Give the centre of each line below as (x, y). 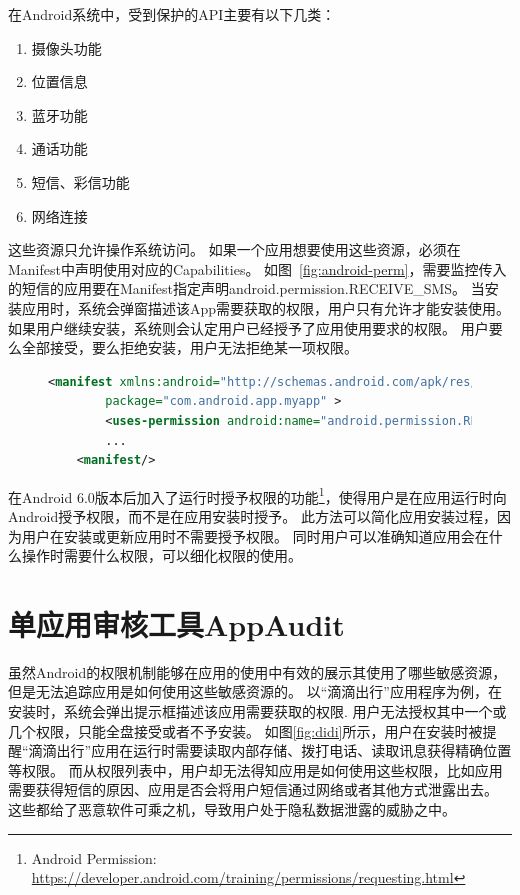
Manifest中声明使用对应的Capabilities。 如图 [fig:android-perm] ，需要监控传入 (257, 268)
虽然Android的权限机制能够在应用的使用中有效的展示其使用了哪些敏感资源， (257, 671)
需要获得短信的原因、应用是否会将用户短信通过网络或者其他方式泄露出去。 (253, 789)
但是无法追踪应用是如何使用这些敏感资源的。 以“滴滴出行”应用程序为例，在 (255, 691)
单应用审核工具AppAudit (176, 623)
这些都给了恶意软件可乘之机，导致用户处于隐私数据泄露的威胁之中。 (232, 809)
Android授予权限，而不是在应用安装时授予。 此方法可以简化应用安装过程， (252, 515)
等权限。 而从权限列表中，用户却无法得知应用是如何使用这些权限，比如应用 (255, 769)
